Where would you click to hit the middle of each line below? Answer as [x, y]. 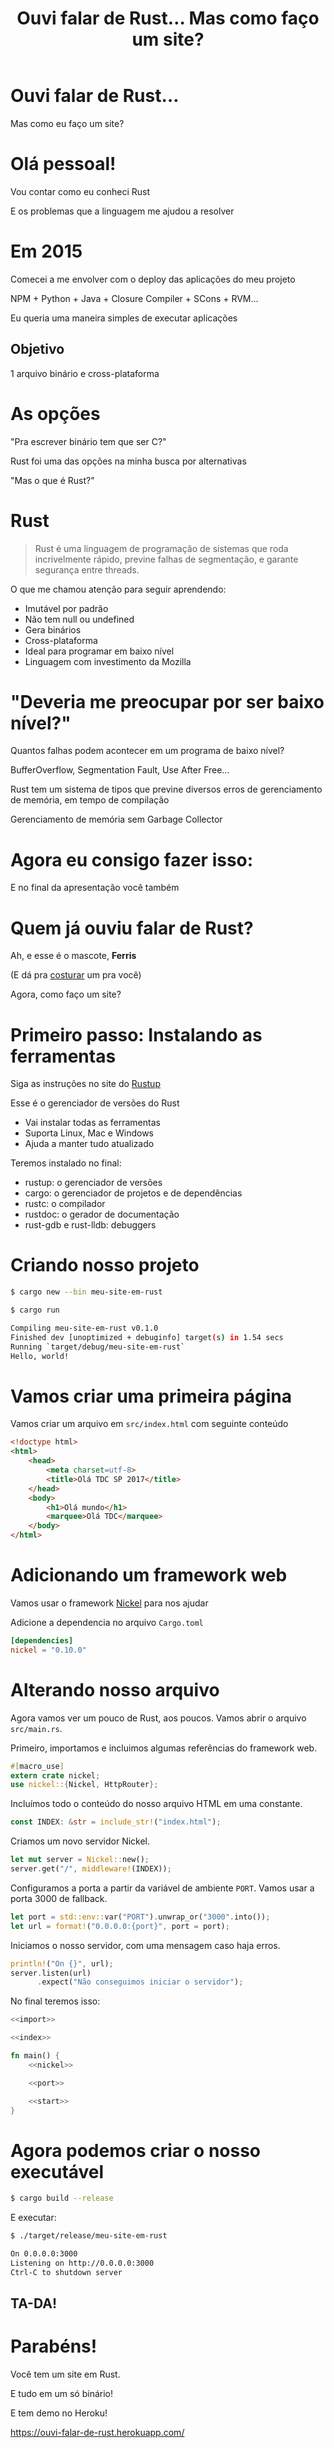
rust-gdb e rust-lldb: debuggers [90, 1225]
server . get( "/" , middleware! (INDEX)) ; [91, 1869]
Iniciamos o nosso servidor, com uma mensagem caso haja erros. [145, 1945]
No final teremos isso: [55, 2001]
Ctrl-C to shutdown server [66, 2272]
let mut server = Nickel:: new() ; [80, 1860]
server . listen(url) [51, 1973]
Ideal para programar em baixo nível [99, 651]
